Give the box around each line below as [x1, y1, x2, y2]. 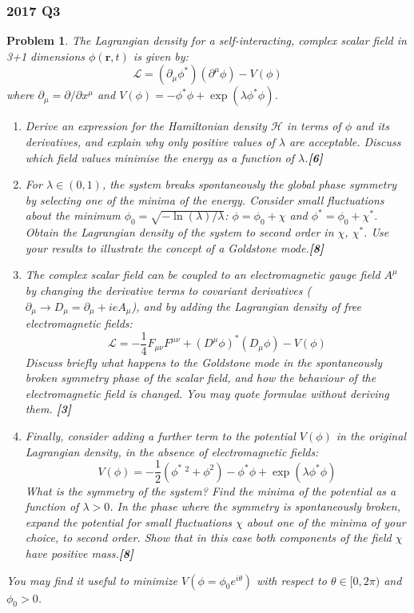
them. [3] [25, 400, 72, 417]
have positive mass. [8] [25, 545, 134, 562]
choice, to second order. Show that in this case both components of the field [25, 529, 392, 546]
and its [356, 117, 389, 134]
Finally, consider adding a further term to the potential [25, 428, 296, 444]
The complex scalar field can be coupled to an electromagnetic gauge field [25, 266, 380, 283]
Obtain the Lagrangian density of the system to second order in [25, 224, 334, 241]
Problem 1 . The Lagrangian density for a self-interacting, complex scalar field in [6, 32, 407, 49]
